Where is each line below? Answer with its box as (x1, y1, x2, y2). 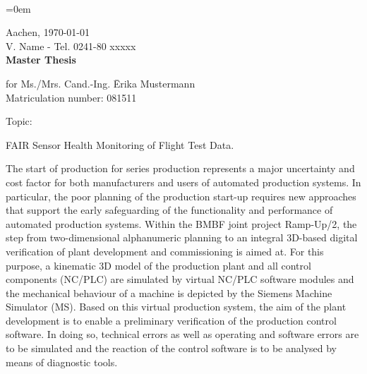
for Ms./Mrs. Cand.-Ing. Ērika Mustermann (6, 76, 195, 90)
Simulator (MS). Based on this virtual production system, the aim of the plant (6, 299, 347, 314)
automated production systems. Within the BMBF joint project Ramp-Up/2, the (6, 216, 357, 231)
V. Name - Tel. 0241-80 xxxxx (6, 38, 136, 53)
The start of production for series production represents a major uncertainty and (6, 161, 355, 176)
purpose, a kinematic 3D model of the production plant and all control (6, 258, 311, 272)
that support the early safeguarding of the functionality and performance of (6, 203, 333, 217)
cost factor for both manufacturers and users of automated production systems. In (6, 174, 361, 189)
